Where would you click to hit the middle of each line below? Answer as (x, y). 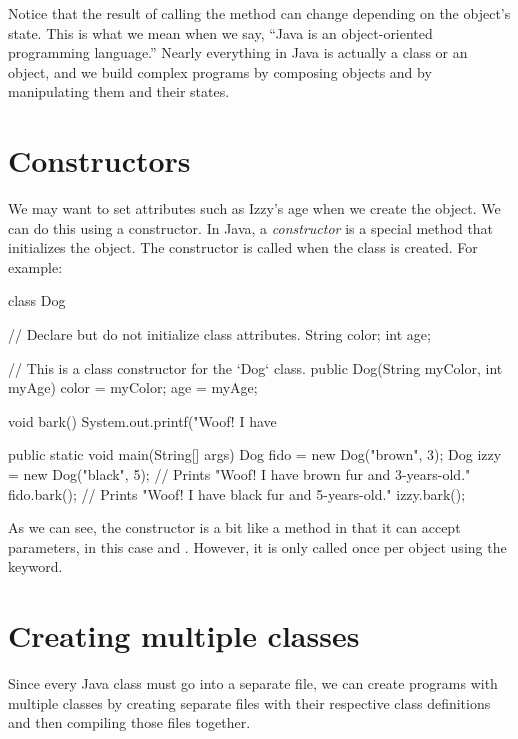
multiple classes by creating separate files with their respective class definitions (249, 702)
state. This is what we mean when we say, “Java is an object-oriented (220, 32)
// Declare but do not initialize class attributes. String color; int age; (219, 334)
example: (35, 266)
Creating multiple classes (184, 635)
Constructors (99, 160)
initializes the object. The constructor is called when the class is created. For (243, 247)
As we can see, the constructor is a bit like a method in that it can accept (234, 527)
